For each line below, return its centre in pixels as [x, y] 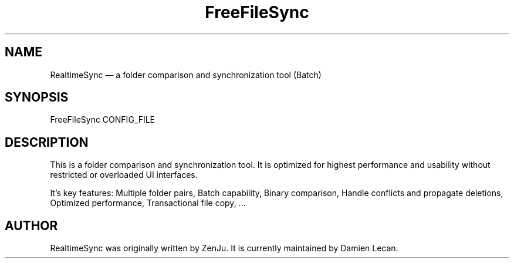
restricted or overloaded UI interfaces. [124, 175]
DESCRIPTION [47, 142]
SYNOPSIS [37, 97]
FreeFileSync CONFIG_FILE [103, 120]
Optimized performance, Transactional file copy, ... [148, 203]
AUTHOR [31, 225]
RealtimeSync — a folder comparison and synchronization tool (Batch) [186, 75]
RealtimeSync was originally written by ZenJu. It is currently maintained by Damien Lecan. [224, 248]
